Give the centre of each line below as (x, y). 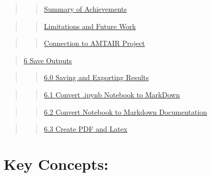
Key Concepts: (56, 163)
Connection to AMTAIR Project (94, 43)
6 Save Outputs (48, 60)
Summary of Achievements (85, 9)
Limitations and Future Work (90, 26)
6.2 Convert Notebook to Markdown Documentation (125, 111)
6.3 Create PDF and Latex (86, 129)
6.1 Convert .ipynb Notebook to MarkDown (112, 94)
